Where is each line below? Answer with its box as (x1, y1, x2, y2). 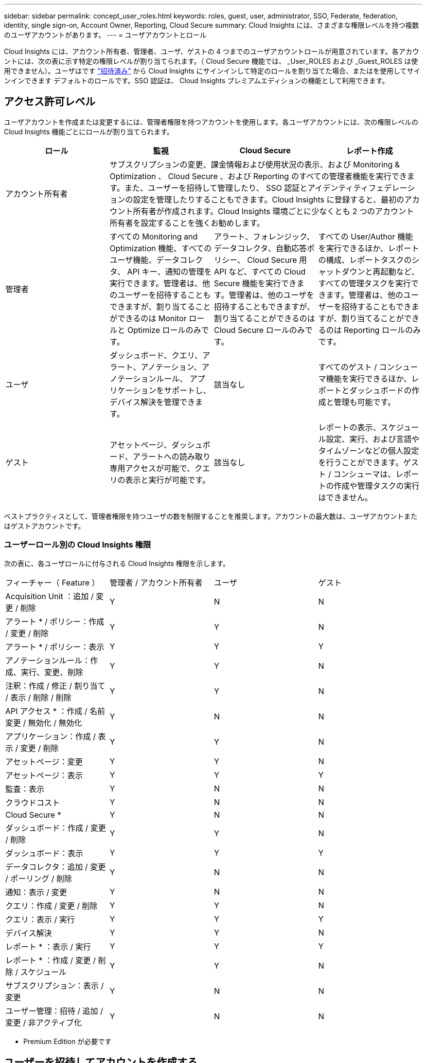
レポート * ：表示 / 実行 (5, 941, 91, 952)
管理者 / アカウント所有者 (109, 577, 203, 587)
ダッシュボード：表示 (5, 848, 84, 858)
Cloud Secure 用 (247, 255, 307, 265)
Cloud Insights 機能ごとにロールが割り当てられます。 (4, 127, 174, 136)
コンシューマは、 (333, 469, 396, 479)
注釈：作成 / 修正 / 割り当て (5, 680, 106, 691)
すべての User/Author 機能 (318, 231, 413, 241)
